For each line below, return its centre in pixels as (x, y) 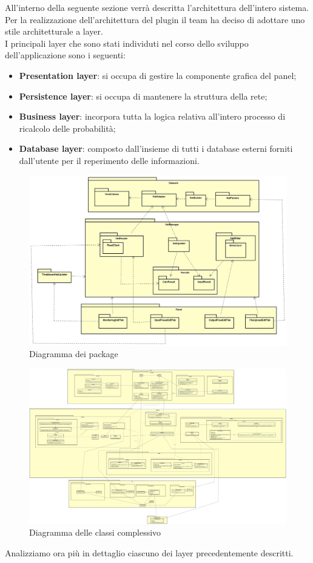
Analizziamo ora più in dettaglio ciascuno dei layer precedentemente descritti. (149, 552)
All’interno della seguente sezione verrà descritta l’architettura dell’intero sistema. (157, 7)
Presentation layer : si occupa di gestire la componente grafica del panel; (158, 75)
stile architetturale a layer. (54, 31)
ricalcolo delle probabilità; (67, 128)
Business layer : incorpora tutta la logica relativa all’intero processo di (152, 116)
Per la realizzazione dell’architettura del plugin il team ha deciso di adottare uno (155, 19)
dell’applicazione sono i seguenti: (65, 55)
